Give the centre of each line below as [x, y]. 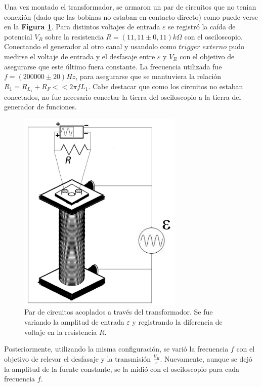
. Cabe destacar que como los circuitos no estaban [166, 86]
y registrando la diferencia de [177, 322]
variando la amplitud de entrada [74, 322]
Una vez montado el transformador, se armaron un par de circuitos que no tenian [130, 7]
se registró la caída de [202, 27]
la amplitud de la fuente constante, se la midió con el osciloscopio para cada [122, 369]
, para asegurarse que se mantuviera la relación [148, 76]
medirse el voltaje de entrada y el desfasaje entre [80, 56]
